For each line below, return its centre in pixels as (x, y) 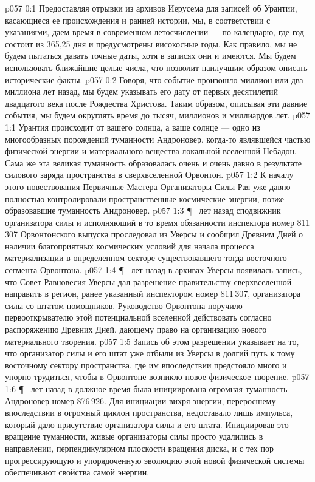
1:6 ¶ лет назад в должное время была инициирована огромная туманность (146, 389)
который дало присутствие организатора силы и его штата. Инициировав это (147, 424)
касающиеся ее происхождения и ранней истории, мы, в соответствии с (138, 20)
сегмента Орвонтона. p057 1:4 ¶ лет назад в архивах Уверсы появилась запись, (154, 270)
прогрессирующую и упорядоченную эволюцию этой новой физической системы (155, 460)
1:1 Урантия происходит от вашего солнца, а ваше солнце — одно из (133, 127)
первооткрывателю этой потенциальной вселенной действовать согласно (138, 317)
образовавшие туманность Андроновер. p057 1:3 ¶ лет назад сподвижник (143, 210)
